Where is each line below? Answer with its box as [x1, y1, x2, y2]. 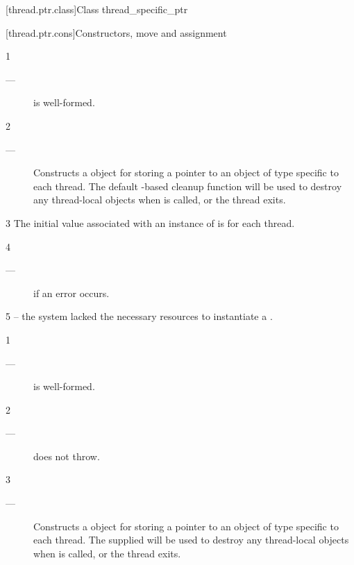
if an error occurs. [33, 285, 110, 300]
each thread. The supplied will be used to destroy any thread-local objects [33, 532, 349, 547]
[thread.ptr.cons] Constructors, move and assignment [6, 25, 227, 40]
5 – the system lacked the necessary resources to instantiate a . [6, 309, 273, 323]
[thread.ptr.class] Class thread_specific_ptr [6, 2, 188, 16]
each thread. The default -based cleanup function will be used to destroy [33, 178, 342, 193]
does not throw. [33, 448, 100, 463]
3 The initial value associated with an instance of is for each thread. [6, 215, 295, 230]
